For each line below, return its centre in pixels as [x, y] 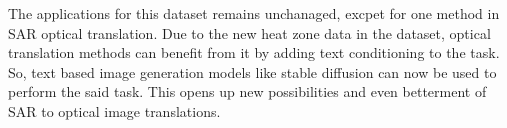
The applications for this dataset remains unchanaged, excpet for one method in [254, 13]
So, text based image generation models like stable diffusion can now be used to [252, 71]
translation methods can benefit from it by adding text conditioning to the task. [254, 52]
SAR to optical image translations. [114, 110]
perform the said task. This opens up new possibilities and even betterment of [247, 91]
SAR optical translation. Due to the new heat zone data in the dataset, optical [249, 32]
